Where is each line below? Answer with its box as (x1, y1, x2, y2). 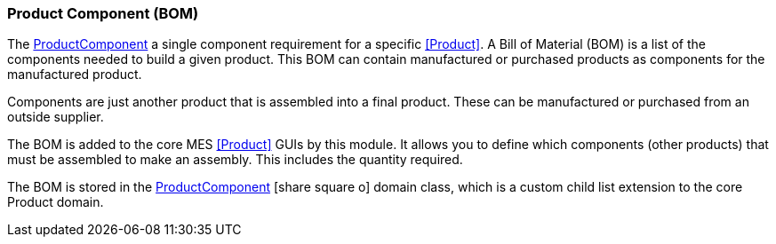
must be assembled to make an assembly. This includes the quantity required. (7, 152, 463, 168)
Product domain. (7, 194, 104, 210)
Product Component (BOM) (7, 4, 199, 22)
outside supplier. (7, 109, 104, 125)
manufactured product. (7, 67, 142, 83)
